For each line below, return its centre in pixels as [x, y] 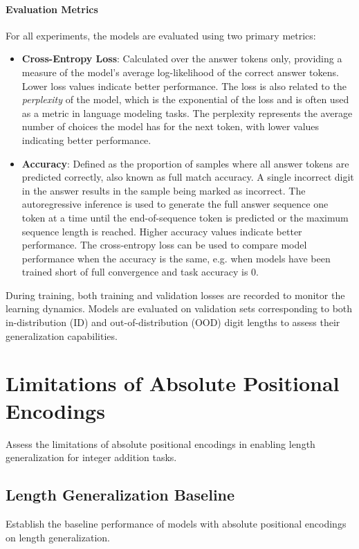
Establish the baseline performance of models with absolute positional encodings [176, 523]
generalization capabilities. [62, 335]
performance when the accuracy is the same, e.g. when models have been [176, 258]
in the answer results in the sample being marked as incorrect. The [164, 190]
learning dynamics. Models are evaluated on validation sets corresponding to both [179, 308]
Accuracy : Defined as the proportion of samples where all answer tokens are [185, 163]
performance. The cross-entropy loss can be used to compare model [164, 245]
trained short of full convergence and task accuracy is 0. [140, 272]
